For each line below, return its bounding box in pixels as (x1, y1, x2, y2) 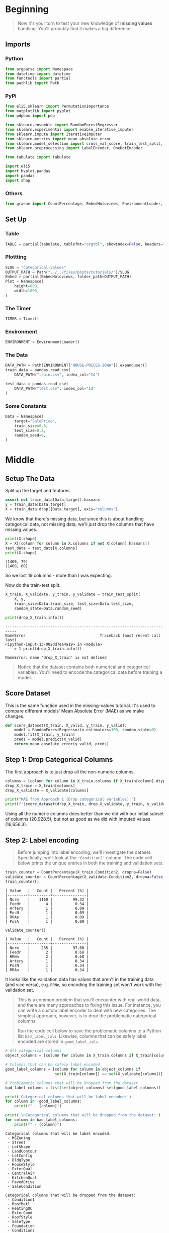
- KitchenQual (7, 1175, 37, 1180)
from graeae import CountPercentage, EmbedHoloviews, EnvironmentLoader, (5, 201, 163, 206)
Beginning (5, 4, 49, 15)
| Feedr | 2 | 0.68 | (5, 950, 89, 955)
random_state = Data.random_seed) (14, 606, 82, 611)
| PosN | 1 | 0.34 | (5, 963, 89, 968)
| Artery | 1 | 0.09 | (5, 906, 89, 911)
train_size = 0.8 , (14, 423, 49, 428)
